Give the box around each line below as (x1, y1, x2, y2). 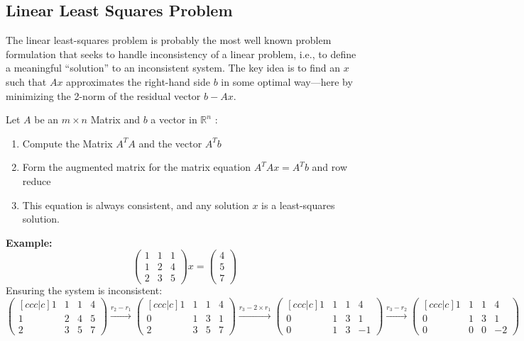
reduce (22, 173, 51, 188)
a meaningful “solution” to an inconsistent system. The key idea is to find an (6, 60, 341, 75)
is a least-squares (261, 197, 335, 212)
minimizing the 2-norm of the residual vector (6, 88, 201, 103)
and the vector (138, 135, 202, 150)
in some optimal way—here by (221, 74, 353, 89)
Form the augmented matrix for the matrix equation (22, 160, 251, 174)
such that (6, 74, 47, 89)
